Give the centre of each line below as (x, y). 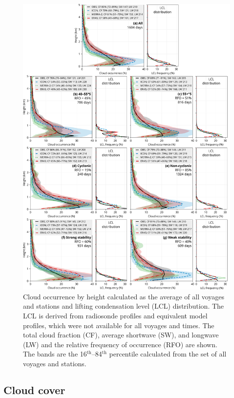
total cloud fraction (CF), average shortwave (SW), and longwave (121, 335)
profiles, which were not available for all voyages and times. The (119, 325)
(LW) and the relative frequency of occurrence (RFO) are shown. (120, 344)
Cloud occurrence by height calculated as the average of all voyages (124, 296)
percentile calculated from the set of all (168, 354)
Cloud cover (34, 389)
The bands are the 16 (55, 354)
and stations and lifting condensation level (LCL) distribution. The (124, 306)
